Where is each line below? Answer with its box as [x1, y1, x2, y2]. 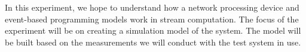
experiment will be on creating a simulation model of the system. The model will [5, 24, 301, 37]
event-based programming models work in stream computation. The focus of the [5, 12, 299, 25]
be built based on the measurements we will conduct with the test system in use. [5, 35, 301, 48]
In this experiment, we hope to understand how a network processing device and [5, 1, 299, 13]
